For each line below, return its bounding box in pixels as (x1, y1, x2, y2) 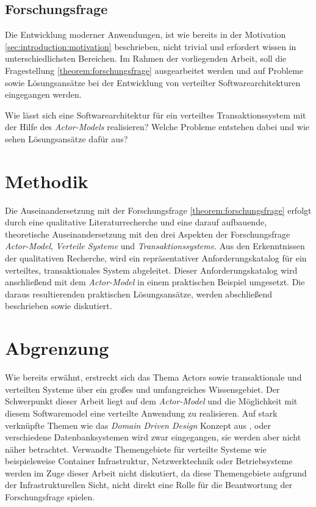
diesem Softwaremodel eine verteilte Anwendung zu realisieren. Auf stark (5, 406, 278, 419)
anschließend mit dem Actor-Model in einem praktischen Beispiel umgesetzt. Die (5, 275, 305, 288)
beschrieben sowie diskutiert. (5, 299, 112, 312)
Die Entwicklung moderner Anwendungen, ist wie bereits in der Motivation (5, 28, 286, 41)
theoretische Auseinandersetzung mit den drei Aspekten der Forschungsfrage (5, 227, 290, 240)
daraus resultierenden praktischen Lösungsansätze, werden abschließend (5, 287, 273, 300)
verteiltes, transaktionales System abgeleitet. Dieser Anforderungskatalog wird (5, 263, 298, 276)
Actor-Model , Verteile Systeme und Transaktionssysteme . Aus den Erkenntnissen (5, 239, 305, 252)
